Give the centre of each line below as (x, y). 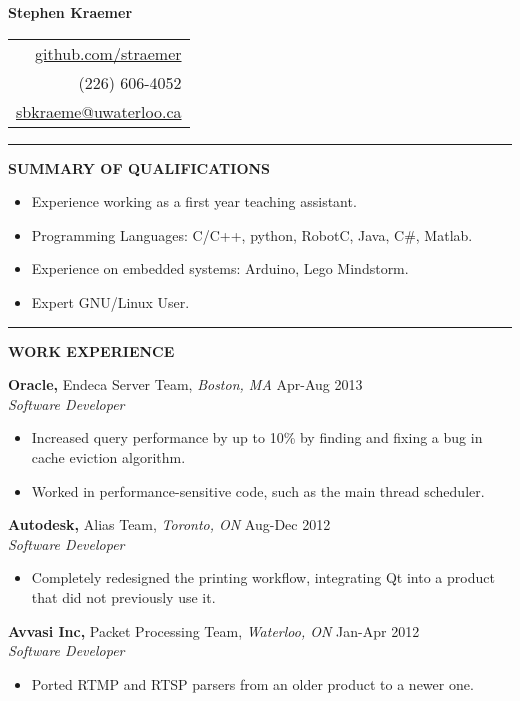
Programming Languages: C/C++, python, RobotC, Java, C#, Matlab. (252, 234)
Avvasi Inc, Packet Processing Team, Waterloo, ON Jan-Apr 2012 (214, 630)
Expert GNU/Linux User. (110, 301)
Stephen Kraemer (70, 12)
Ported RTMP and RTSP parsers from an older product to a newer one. (252, 683)
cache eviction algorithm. (108, 456)
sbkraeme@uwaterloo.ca (99, 111)
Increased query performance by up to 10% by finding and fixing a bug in (257, 437)
